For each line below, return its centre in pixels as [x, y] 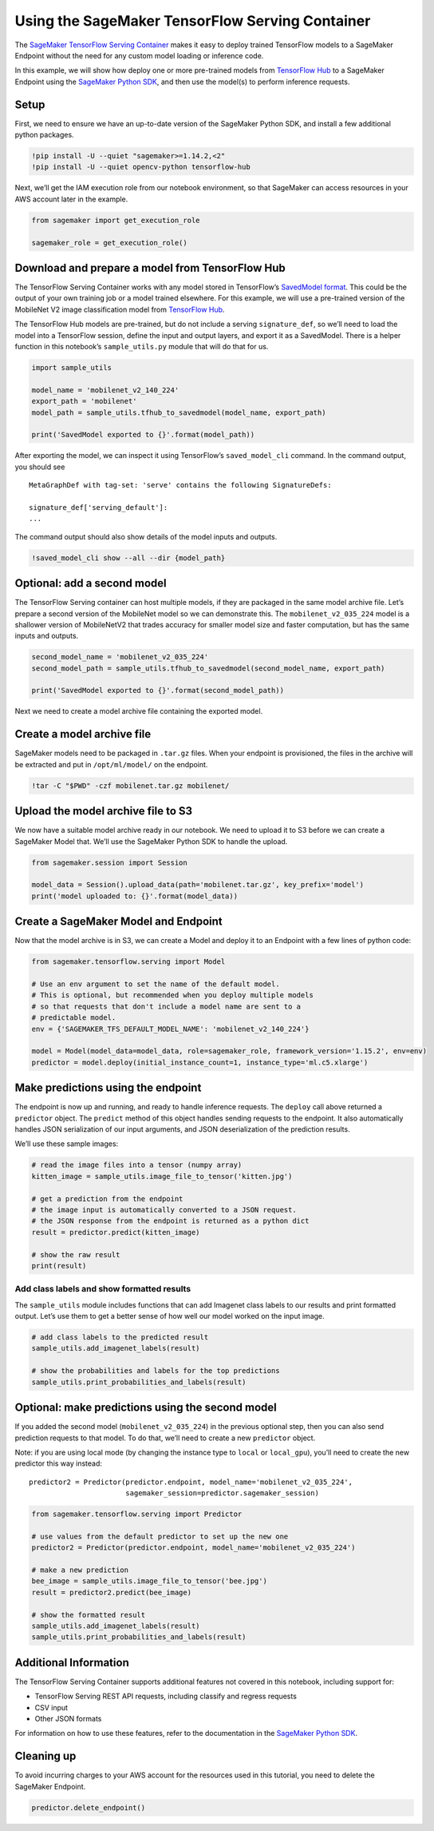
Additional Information [72, 1662]
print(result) [59, 1266]
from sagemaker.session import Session [109, 862]
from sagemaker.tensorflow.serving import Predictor [137, 1514]
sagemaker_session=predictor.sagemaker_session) [222, 1493]
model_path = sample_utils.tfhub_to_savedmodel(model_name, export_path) [179, 412]
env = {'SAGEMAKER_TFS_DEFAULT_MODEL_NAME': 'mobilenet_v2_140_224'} [170, 1029]
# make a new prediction [80, 1570]
